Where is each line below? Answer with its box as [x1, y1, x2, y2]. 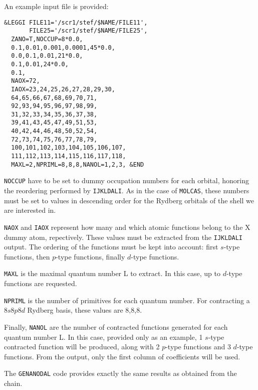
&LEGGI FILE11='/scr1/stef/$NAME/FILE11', [4, 19, 148, 26]
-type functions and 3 [165, 341, 231, 352]
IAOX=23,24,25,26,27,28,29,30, [11, 85, 115, 93]
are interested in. [4, 205, 56, 215]
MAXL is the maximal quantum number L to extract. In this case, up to [4, 268, 221, 279]
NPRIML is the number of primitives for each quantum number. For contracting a [4, 295, 250, 305]
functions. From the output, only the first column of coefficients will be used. [4, 351, 240, 361]
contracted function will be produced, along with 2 [4, 341, 160, 352]
